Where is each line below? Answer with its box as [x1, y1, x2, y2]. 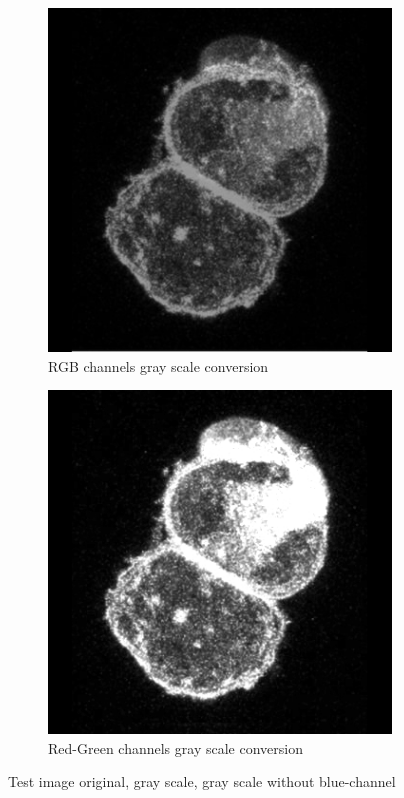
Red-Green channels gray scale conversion [48, 737, 303, 758]
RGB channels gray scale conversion [48, 355, 269, 376]
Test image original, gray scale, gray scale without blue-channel [8, 771, 396, 792]
